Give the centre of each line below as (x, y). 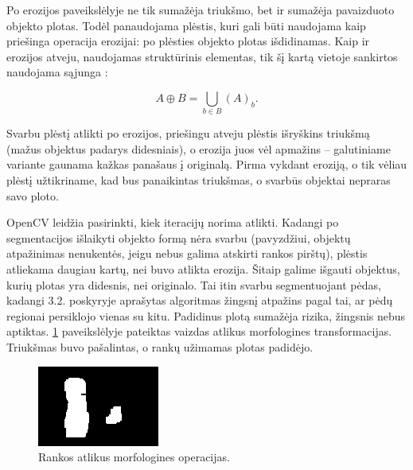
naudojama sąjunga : (57, 72)
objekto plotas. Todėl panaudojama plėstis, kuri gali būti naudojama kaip (186, 25)
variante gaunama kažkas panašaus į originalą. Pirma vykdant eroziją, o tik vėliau (207, 164)
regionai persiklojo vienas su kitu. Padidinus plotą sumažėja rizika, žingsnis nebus (206, 315)
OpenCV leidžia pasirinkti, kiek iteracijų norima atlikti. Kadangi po (173, 222)
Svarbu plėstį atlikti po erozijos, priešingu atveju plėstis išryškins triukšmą (188, 133)
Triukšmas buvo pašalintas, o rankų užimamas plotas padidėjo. (160, 347)
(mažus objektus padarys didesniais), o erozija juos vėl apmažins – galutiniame (199, 148)
